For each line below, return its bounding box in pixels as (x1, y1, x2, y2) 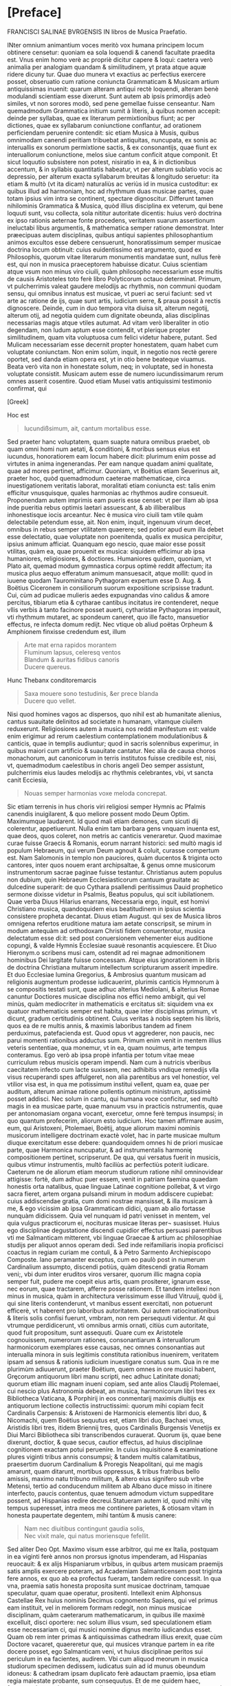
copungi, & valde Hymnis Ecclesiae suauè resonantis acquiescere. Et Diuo (7, 941, 217, 950)
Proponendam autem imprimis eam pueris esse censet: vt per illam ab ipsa (7, 496, 219, 504)
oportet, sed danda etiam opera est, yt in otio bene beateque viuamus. (7, 355, 207, 363)
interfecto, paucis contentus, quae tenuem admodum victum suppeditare (7, 1489, 214, 1497)
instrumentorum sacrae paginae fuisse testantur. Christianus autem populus (7, 868, 222, 876)
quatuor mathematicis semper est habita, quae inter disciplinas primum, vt (7, 1007, 218, 1015)
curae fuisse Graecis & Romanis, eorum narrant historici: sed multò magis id (7, 839, 222, 847)
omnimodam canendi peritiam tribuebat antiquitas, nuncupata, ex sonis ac (7, 135, 217, 144)
